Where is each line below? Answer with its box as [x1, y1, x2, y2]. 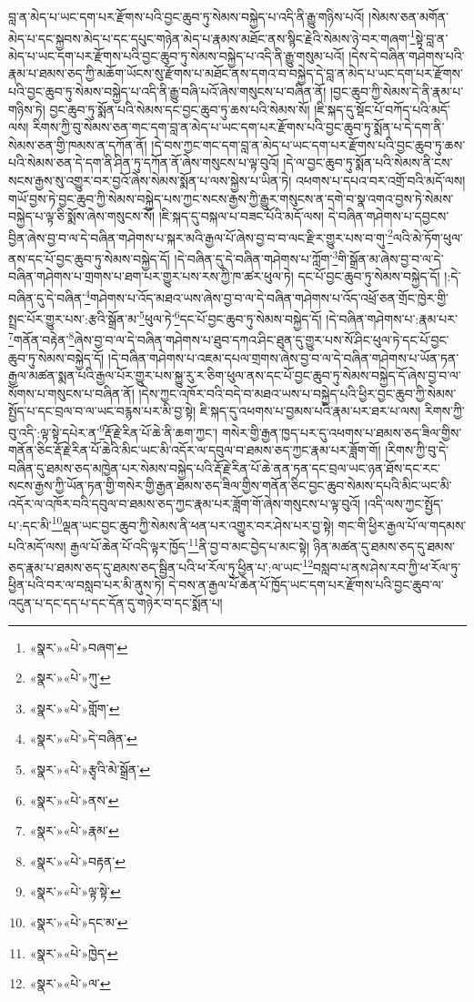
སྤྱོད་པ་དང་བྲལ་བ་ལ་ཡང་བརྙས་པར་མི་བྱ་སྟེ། [8, 401, 197, 420]
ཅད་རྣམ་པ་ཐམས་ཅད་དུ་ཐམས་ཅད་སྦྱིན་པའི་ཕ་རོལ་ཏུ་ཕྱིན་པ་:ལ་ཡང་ [8, 557, 303, 576]
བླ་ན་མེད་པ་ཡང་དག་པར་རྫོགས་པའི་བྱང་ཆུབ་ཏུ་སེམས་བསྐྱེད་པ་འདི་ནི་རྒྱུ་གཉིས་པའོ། [8, 7, 365, 25]
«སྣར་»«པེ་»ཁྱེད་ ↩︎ [29, 943, 118, 962]
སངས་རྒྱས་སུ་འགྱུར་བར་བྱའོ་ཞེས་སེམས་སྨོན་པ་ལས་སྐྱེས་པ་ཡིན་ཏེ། [8, 171, 292, 189]
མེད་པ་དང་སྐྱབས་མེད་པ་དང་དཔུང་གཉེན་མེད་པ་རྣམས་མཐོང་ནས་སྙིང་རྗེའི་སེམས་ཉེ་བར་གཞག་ [8, 28, 410, 47]
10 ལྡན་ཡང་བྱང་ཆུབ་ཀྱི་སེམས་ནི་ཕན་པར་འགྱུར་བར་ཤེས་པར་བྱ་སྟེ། [51, 512, 334, 534]
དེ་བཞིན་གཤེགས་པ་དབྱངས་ [328, 207, 449, 226]
